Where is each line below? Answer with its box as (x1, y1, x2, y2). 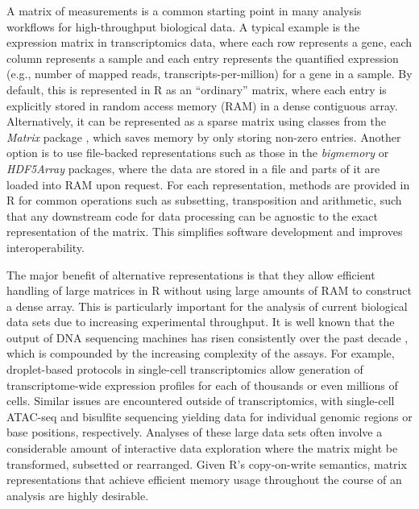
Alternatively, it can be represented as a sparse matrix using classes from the (6, 113, 386, 130)
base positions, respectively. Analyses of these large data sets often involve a (6, 424, 383, 441)
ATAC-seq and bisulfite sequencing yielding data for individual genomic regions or (6, 408, 413, 424)
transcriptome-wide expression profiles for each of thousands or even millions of (6, 376, 398, 393)
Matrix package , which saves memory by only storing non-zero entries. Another (6, 128, 401, 145)
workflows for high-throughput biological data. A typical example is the (6, 18, 360, 35)
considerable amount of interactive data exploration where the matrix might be (6, 440, 398, 457)
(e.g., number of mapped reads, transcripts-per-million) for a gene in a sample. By (6, 65, 413, 82)
